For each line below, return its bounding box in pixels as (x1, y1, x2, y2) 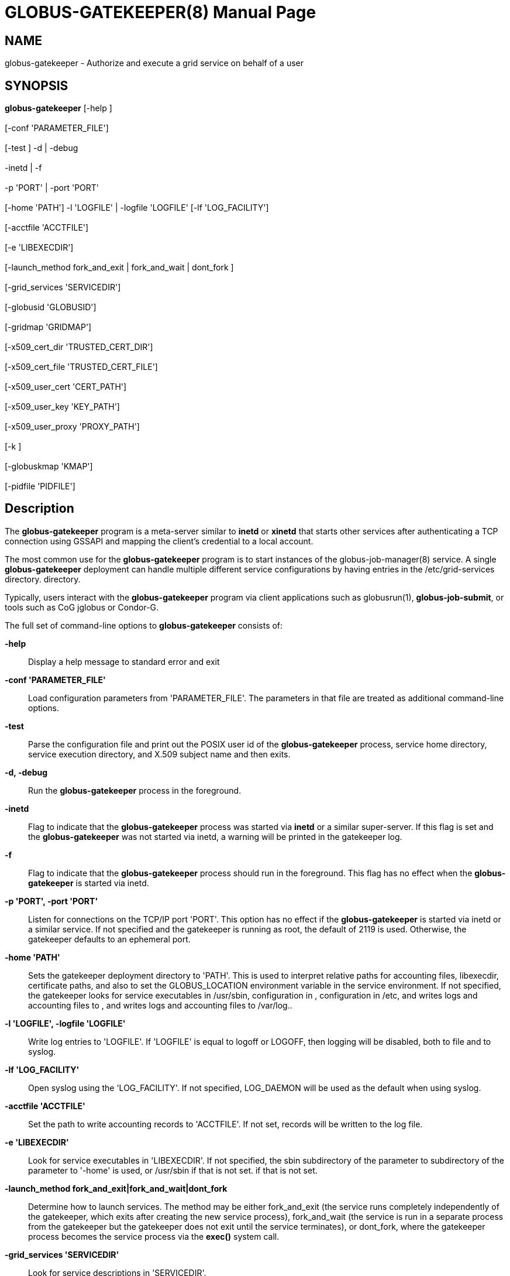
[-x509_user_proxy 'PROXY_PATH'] (5, 421, 140, 432)
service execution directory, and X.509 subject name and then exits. (28, 749, 291, 759)
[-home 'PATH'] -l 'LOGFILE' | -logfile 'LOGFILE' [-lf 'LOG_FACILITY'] (5, 203, 269, 213)
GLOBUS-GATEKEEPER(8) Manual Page (5, 2, 316, 22)
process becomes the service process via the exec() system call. (28, 1231, 280, 1241)
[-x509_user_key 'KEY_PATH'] (5, 402, 120, 412)
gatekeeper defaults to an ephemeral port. (28, 934, 191, 944)
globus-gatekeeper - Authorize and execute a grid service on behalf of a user (5, 58, 304, 68)
